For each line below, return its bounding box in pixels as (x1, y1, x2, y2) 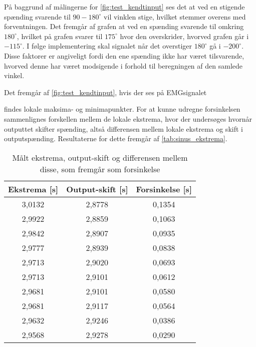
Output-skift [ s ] (66, 183, 128, 195)
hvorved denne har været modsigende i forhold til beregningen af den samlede (4, 60, 242, 71)
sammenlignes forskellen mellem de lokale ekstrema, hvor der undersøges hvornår (4, 113, 252, 124)
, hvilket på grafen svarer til (17, 31, 103, 41)
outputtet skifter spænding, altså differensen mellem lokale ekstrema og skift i (4, 123, 243, 134)
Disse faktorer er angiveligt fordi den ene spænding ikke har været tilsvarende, (4, 50, 244, 61)
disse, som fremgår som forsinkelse (40, 163, 160, 175)
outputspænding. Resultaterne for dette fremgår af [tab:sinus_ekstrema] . (4, 133, 227, 144)
